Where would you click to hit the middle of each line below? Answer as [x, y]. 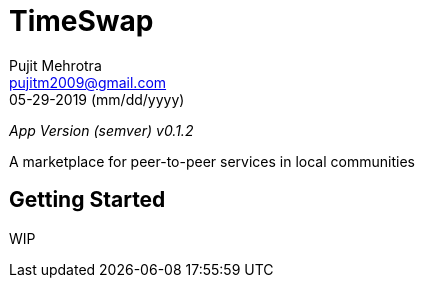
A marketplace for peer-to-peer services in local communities [212, 161]
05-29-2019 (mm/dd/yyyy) [97, 99]
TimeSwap [81, 21]
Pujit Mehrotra [55, 65]
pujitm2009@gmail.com [88, 82]
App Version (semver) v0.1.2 [101, 130]
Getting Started [87, 200]
